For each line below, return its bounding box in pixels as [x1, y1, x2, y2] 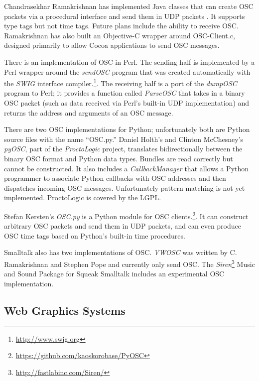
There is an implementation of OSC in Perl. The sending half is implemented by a [4, 56, 255, 67]
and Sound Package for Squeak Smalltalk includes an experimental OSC [4, 268, 225, 279]
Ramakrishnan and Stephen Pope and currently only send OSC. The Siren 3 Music [4, 257, 255, 269]
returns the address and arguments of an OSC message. [4, 107, 173, 118]
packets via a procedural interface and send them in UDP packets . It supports [4, 10, 245, 21]
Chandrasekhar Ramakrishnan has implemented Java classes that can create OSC [4, 1, 254, 11]
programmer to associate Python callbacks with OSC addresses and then [4, 173, 226, 183]
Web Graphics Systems [4, 302, 126, 318]
